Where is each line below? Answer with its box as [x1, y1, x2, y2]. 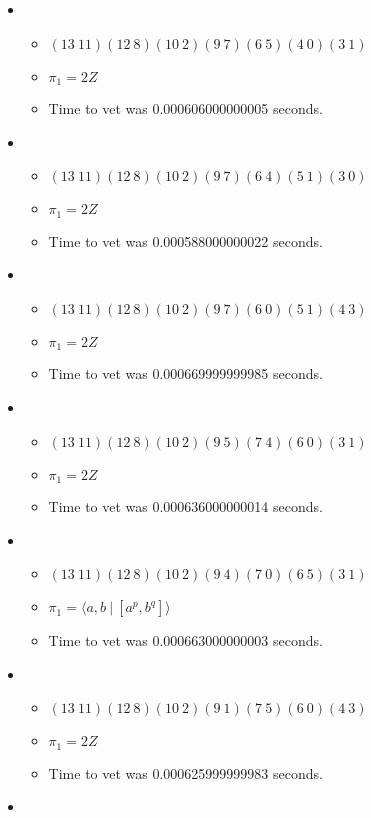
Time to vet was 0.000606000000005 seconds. [48, 98, 323, 119]
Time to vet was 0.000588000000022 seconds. [48, 230, 323, 251]
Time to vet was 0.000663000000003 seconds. [48, 630, 323, 651]
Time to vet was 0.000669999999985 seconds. [48, 363, 323, 384]
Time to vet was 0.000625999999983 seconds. [48, 762, 323, 783]
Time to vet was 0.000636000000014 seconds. [48, 495, 323, 516]
